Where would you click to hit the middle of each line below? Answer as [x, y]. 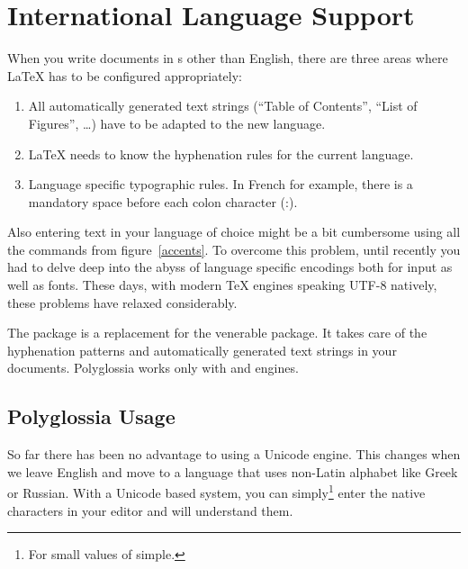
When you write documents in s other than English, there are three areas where [228, 58]
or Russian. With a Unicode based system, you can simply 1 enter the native [216, 492]
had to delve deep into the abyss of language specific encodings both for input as [230, 267]
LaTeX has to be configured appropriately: [125, 75]
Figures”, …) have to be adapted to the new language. [177, 123]
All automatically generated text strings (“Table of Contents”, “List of [223, 106]
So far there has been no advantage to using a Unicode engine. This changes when [234, 454]
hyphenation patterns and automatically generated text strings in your [202, 350]
